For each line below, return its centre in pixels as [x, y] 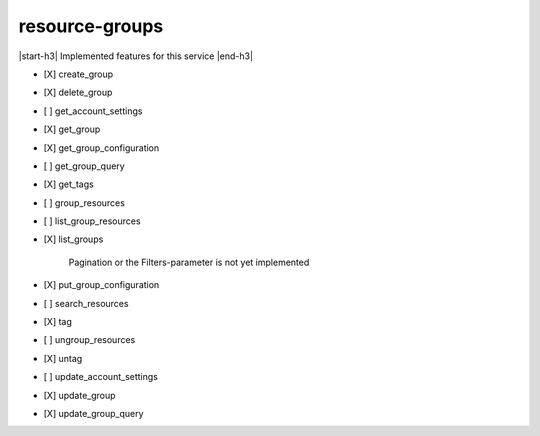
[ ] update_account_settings [101, 377]
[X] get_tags [68, 184]
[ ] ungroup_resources [89, 340]
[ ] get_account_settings [93, 111]
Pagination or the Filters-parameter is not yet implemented [189, 262]
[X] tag [57, 322]
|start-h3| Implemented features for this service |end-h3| [136, 56]
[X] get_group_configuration [101, 147]
